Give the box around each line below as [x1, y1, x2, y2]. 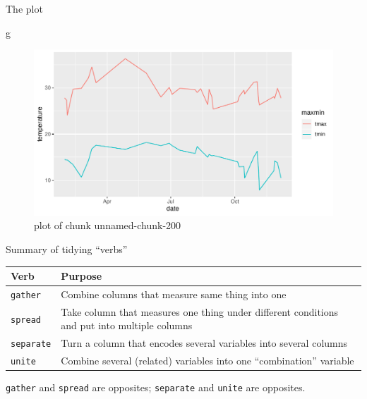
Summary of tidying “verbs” [6, 241, 128, 256]
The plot [6, 1, 43, 16]
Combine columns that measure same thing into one [61, 286, 287, 301]
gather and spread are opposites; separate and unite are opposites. [6, 380, 306, 395]
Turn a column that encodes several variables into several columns [61, 336, 348, 350]
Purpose [61, 269, 102, 283]
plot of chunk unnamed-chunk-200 [34, 218, 181, 233]
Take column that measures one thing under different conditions [61, 304, 339, 319]
